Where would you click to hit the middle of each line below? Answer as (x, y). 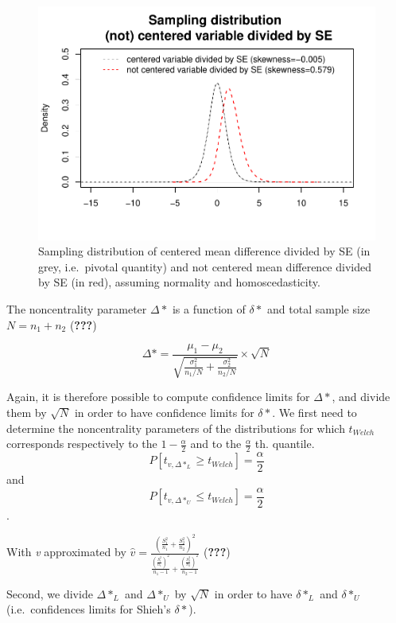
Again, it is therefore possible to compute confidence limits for (158, 397)
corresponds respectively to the (82, 444)
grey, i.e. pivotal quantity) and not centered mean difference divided (205, 266)
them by (27, 412)
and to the (216, 444)
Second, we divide (50, 593)
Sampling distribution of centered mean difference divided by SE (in (204, 251)
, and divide (361, 397)
